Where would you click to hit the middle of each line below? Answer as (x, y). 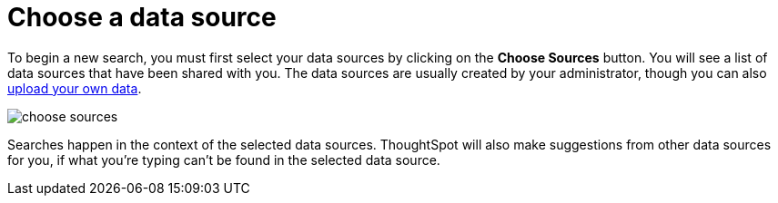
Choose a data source (142, 17)
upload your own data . (75, 88)
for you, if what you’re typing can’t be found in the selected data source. (224, 159)
